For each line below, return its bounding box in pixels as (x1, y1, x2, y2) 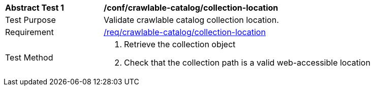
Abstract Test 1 (5, 3, 64, 13)
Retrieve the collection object (124, 39, 236, 49)
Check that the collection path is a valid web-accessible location (124, 57, 370, 68)
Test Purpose (5, 15, 56, 25)
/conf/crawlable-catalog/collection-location (104, 3, 278, 13)
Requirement (5, 27, 54, 37)
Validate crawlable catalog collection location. (104, 15, 279, 25)
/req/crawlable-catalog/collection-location (104, 27, 266, 37)
